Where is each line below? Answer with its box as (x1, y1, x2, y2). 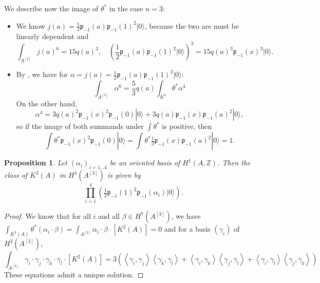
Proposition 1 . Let (4, 157, 67, 168)
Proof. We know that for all (4, 211, 91, 221)
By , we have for (16, 69, 68, 80)
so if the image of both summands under (16, 121, 144, 131)
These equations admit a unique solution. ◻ (4, 269, 144, 280)
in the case (109, 3, 143, 13)
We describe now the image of (4, 3, 99, 13)
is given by (107, 169, 141, 180)
